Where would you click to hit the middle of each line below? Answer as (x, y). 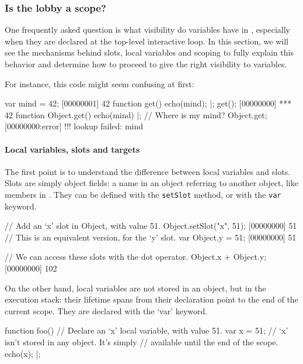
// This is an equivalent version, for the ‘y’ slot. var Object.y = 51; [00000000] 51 (151, 237)
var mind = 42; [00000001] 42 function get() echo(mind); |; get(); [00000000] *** (148, 103)
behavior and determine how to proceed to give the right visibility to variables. (146, 64)
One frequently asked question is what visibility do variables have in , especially (147, 30)
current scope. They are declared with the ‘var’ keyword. (106, 310)
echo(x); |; (23, 353)
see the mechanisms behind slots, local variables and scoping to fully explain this (149, 52)
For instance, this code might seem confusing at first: (100, 83)
